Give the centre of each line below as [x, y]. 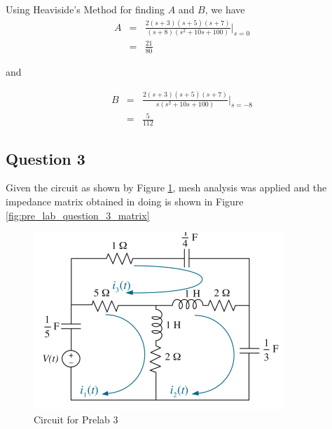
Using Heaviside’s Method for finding [85, 9]
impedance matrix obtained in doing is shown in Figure [125, 202]
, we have [225, 9]
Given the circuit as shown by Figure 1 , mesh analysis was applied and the [166, 188]
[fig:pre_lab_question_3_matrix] [78, 215]
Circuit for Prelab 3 [76, 419]
